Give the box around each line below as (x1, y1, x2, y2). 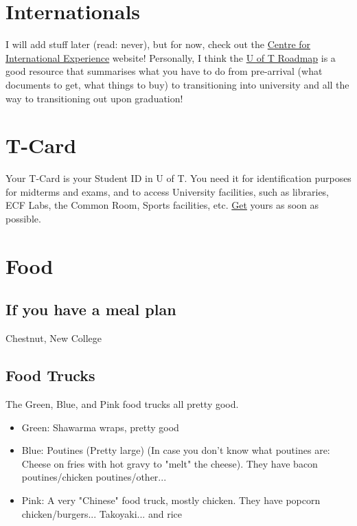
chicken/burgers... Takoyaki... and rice (21, 506, 182, 521)
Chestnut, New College (5, 331, 102, 345)
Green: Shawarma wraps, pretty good (21, 420, 179, 434)
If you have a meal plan (5, 299, 176, 320)
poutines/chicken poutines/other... (21, 470, 167, 484)
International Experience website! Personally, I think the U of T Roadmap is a (5, 50, 336, 65)
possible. (5, 211, 41, 225)
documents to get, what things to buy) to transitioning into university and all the (5, 77, 349, 91)
